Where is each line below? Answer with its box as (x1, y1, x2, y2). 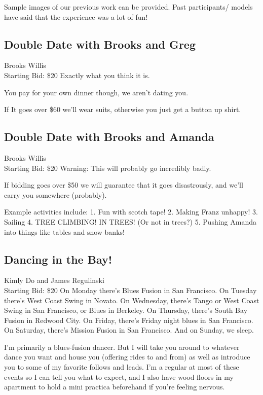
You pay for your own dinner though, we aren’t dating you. (4, 87, 189, 97)
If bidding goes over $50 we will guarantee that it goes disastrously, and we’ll (4, 179, 243, 190)
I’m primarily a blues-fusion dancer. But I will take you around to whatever (4, 341, 240, 352)
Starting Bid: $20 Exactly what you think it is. (4, 69, 150, 80)
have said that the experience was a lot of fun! (4, 11, 148, 22)
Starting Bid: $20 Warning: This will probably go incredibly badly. (4, 162, 211, 173)
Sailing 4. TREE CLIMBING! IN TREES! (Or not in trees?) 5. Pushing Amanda (4, 216, 256, 227)
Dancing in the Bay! (4, 251, 112, 267)
